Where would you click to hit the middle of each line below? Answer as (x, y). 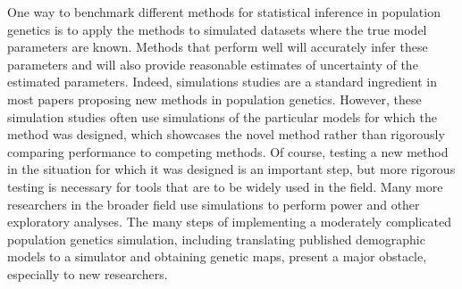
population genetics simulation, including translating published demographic (216, 239)
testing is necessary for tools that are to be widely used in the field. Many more (225, 186)
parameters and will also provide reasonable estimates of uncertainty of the (213, 64)
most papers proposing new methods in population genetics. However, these (214, 99)
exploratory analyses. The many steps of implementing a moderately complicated (230, 222)
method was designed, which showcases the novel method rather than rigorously (226, 134)
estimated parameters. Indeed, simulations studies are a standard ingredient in (223, 82)
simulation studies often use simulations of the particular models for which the (222, 116)
